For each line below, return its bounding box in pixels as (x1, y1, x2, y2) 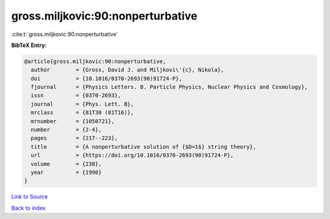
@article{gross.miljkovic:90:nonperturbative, (24, 58, 166, 65)
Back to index (11, 204, 46, 212)
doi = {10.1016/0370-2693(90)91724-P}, (31, 75, 183, 82)
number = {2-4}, (31, 126, 102, 134)
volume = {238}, (31, 160, 102, 167)
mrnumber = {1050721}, (31, 118, 115, 124)
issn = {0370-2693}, (31, 92, 122, 99)
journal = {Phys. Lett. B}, (31, 101, 134, 107)
